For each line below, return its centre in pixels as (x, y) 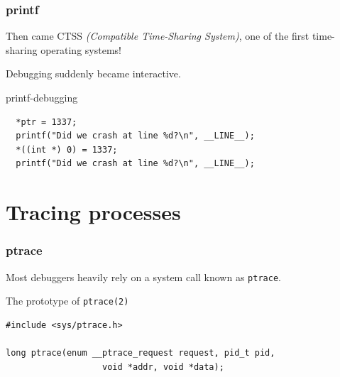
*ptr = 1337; (46, 122)
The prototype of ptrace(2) (67, 301)
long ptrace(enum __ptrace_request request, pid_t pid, (141, 353)
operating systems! (81, 49)
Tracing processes (93, 212)
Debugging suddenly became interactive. (93, 73)
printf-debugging (42, 97)
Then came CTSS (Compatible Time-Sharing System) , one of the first (158, 36)
